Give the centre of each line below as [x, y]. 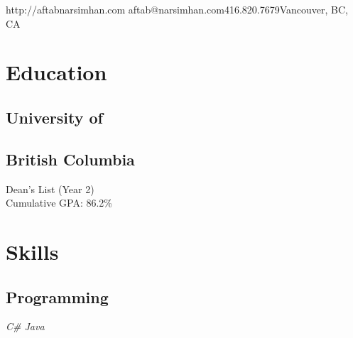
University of [54, 117]
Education [56, 72]
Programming [57, 296]
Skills [32, 251]
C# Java [25, 326]
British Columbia [70, 159]
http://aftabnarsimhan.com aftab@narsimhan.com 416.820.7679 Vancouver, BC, [177, 9]
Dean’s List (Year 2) [50, 189]
